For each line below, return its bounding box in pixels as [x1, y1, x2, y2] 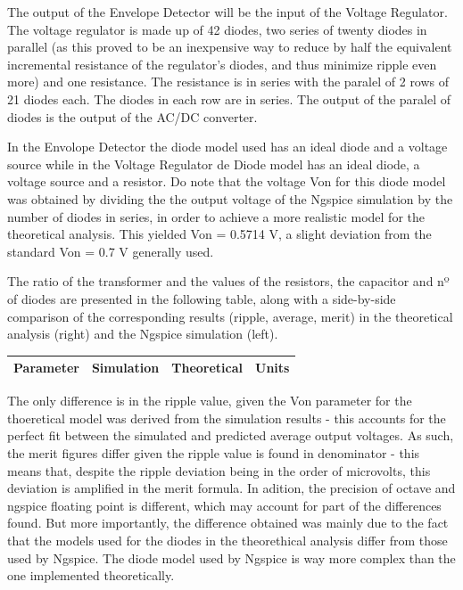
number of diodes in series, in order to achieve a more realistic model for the [7, 207, 425, 225]
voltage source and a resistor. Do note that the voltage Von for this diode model [7, 172, 446, 191]
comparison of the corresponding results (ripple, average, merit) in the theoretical [7, 307, 453, 325]
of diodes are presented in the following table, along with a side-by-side [7, 289, 396, 307]
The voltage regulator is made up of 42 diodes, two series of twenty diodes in [7, 20, 427, 38]
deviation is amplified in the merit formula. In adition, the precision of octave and [7, 479, 456, 497]
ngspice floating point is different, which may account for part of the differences [7, 496, 442, 514]
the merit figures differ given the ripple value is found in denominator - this [7, 444, 420, 463]
